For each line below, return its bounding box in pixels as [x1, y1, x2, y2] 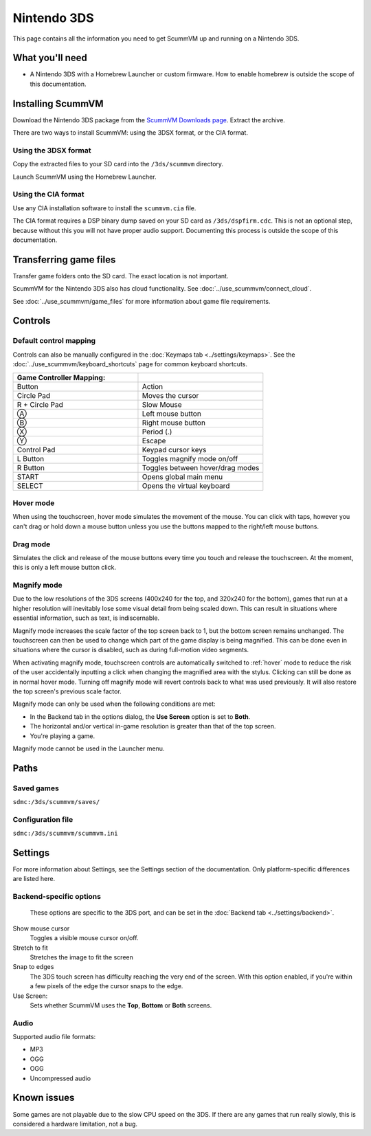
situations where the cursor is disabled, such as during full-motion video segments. [12, 646, 249, 654]
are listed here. [12, 875, 55, 883]
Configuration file [12, 814, 74, 824]
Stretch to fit [12, 944, 48, 952]
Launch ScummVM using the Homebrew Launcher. [12, 172, 157, 181]
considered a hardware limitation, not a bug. [12, 1120, 137, 1128]
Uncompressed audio [30, 1074, 91, 1082]
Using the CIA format [12, 190, 85, 199]
